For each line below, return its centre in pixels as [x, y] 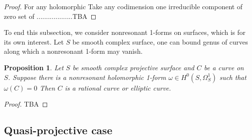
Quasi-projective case [58, 130]
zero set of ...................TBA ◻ [50, 16]
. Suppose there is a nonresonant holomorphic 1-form [87, 77]
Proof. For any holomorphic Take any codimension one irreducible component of [123, 6]
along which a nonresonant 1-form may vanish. [73, 51]
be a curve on [224, 67]
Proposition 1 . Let [34, 67]
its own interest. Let [34, 41]
